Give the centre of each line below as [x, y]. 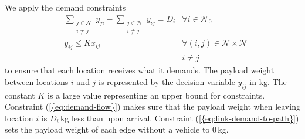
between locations [37, 81]
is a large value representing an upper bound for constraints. [156, 95]
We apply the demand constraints [65, 7]
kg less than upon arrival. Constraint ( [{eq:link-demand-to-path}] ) [179, 118]
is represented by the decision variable [167, 81]
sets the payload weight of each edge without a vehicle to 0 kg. [117, 129]
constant [20, 95]
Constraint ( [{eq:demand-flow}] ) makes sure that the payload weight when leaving [152, 106]
